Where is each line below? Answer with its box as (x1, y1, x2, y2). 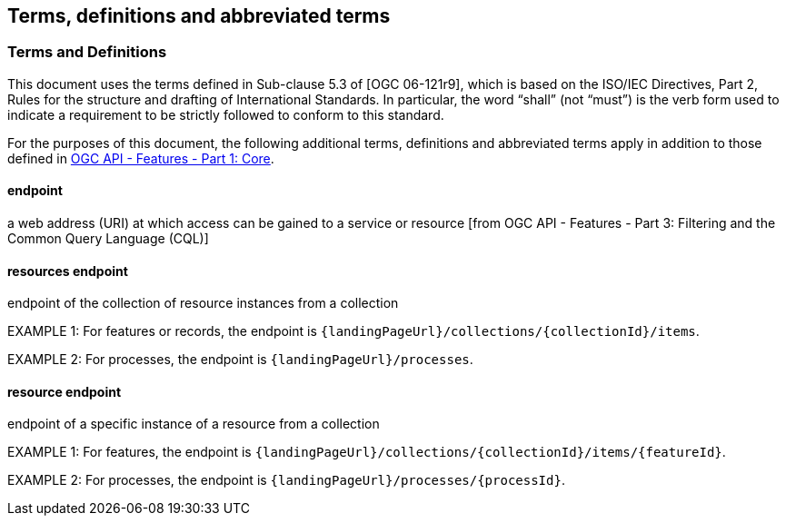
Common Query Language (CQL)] (7, 231, 209, 247)
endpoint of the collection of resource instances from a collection (7, 295, 399, 311)
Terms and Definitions (7, 43, 167, 62)
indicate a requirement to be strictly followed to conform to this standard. (7, 106, 444, 123)
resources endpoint (7, 262, 128, 279)
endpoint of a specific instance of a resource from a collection (7, 416, 380, 432)
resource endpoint (7, 383, 122, 400)
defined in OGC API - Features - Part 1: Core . (7, 150, 274, 166)
